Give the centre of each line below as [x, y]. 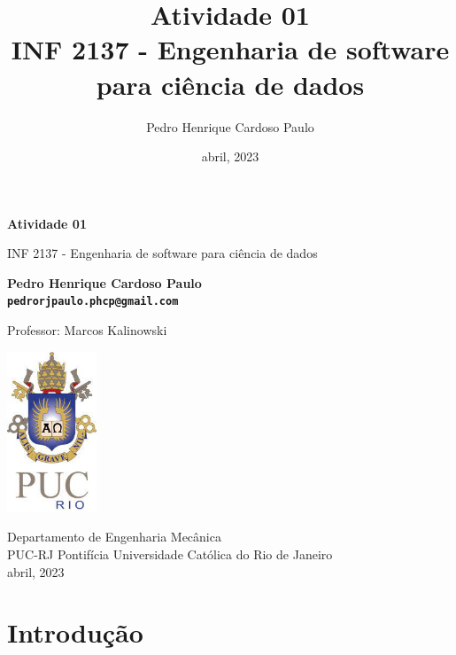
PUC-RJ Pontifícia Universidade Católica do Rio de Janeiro [170, 554]
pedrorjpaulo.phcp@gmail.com [93, 302]
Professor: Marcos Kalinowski [87, 330]
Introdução [75, 632]
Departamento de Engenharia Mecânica [114, 537]
